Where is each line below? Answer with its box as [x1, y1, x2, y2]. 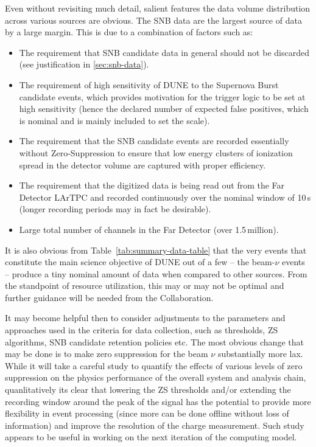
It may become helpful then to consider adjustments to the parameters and [5, 311, 286, 324]
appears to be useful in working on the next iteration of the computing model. [5, 431, 297, 443]
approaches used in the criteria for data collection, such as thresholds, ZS [5, 324, 278, 336]
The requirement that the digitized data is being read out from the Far [19, 179, 285, 192]
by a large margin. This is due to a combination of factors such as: [5, 26, 253, 38]
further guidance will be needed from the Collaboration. [5, 291, 214, 303]
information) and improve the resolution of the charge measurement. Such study [5, 418, 304, 431]
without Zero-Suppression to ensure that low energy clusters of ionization [19, 146, 293, 159]
